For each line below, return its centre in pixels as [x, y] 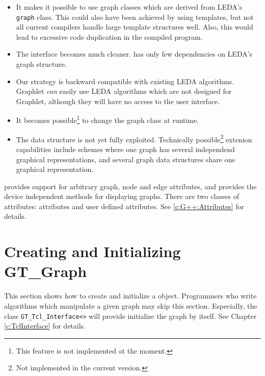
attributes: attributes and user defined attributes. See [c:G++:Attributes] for [124, 206]
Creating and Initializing [92, 251]
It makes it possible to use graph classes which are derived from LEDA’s [129, 7]
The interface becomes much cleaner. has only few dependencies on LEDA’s [134, 54]
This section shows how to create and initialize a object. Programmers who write [130, 296]
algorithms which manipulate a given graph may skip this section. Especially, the [131, 305]
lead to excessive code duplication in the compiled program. [109, 36]
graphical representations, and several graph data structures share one [126, 159]
